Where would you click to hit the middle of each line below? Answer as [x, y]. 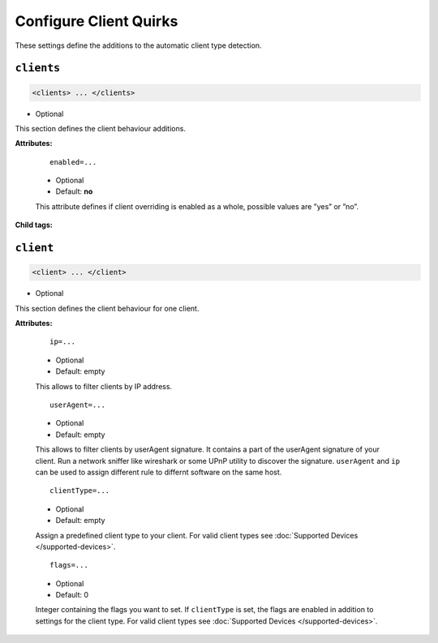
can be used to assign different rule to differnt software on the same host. [159, 472]
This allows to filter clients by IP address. [104, 386]
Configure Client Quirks [97, 21]
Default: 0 [72, 595]
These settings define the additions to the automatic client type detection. [139, 45]
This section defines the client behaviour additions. [101, 128]
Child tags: [34, 225]
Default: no [74, 191]
